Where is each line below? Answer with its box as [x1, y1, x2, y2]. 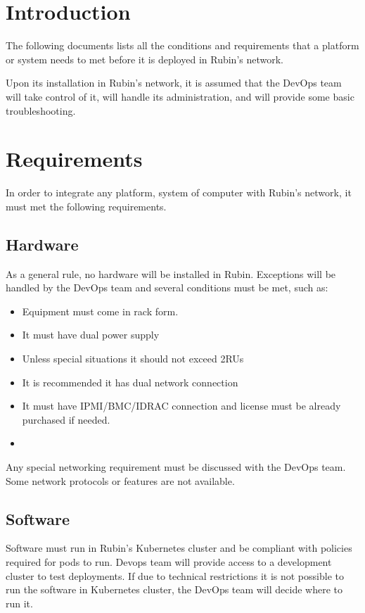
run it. [6, 595, 33, 610]
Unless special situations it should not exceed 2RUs [22, 350, 244, 365]
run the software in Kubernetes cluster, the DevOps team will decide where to [6, 582, 342, 597]
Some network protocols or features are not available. [6, 473, 235, 488]
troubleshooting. [6, 103, 76, 118]
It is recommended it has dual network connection [22, 374, 238, 389]
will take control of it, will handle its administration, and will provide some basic [6, 89, 354, 103]
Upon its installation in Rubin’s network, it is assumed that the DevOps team [6, 75, 342, 90]
